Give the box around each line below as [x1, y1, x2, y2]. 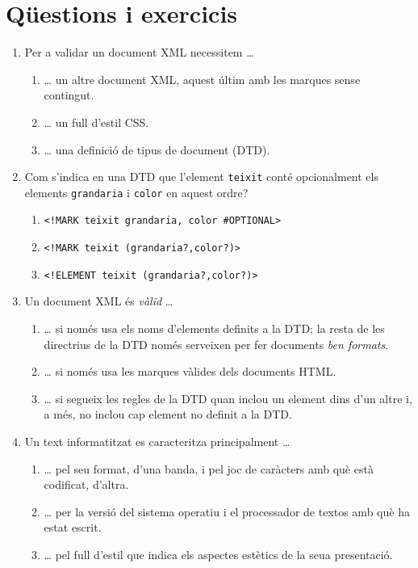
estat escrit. [44, 519, 102, 536]
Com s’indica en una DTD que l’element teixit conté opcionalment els [24, 168, 378, 185]
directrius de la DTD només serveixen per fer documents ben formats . [44, 335, 389, 352]
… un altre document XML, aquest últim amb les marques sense [44, 70, 361, 87]
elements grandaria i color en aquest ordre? [24, 183, 249, 200]
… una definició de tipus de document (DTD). [44, 141, 270, 158]
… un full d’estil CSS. [44, 113, 149, 130]
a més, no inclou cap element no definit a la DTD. [44, 406, 292, 423]
